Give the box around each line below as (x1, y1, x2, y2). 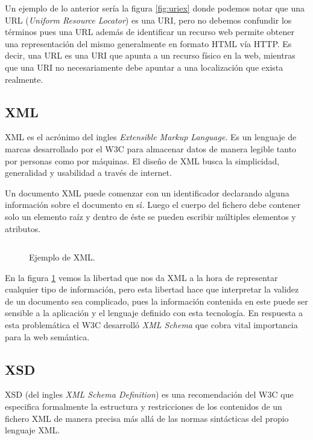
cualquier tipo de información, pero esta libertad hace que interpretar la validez (5, 283, 299, 296)
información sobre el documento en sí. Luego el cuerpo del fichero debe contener (5, 198, 301, 211)
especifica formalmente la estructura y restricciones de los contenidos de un (5, 400, 282, 413)
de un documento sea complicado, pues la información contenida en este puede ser (5, 294, 308, 307)
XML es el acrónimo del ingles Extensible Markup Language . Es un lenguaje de (5, 131, 297, 143)
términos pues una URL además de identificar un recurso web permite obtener (5, 25, 295, 38)
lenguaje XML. (5, 424, 60, 436)
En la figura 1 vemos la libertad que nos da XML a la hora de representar (5, 271, 278, 283)
